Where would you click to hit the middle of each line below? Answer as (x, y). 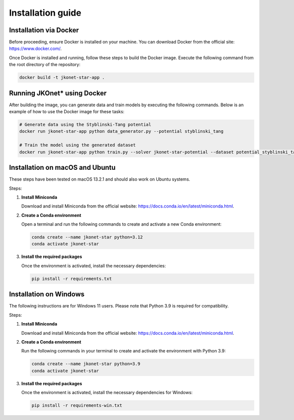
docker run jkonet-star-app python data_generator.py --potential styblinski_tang (122, 131)
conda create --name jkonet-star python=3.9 (86, 364)
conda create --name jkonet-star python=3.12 (87, 237)
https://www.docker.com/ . (36, 48)
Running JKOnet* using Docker (58, 93)
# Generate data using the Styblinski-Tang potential (85, 125)
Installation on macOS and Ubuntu (62, 168)
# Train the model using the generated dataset (77, 145)
